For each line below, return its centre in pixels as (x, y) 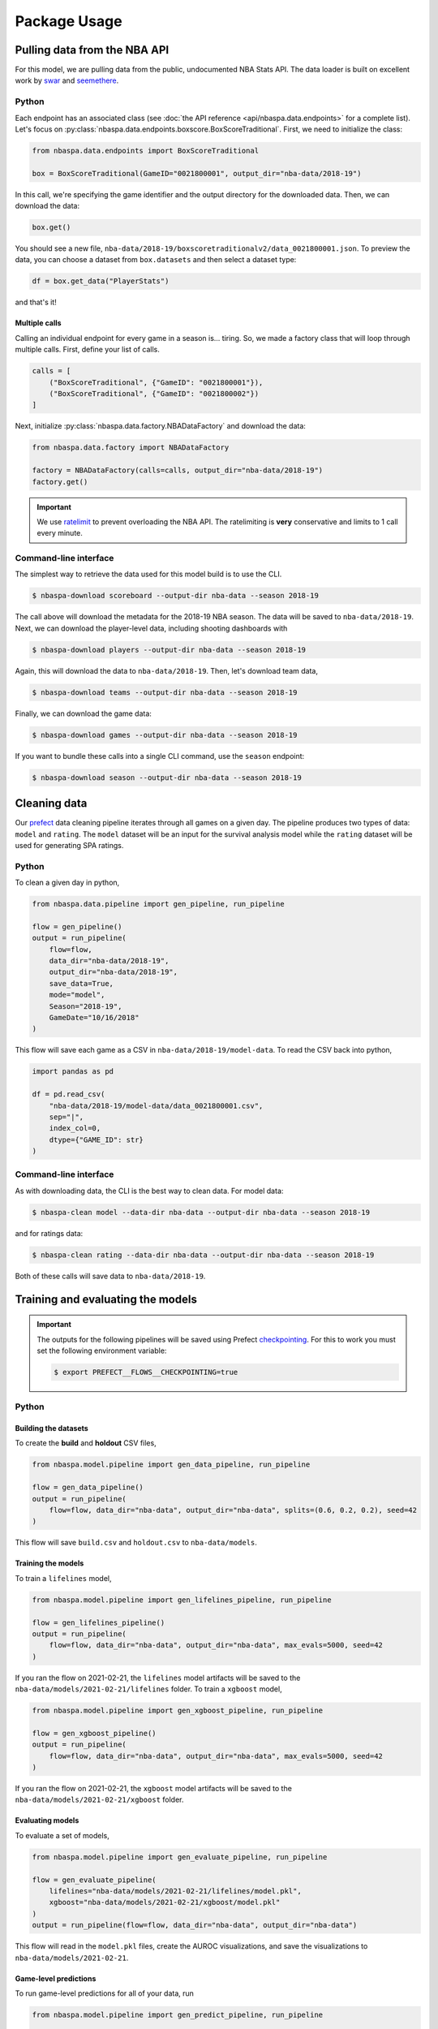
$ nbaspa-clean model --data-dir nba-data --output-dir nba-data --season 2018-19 (201, 1212)
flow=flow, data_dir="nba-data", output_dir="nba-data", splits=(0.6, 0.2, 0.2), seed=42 (233, 1510)
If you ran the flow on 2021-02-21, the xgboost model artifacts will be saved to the (153, 1789)
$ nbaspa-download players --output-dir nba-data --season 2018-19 (169, 650)
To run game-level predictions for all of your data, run (105, 1993)
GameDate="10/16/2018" (94, 1017)
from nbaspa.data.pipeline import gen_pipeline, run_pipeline (158, 904)
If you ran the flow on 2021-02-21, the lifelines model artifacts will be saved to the (158, 1678)
